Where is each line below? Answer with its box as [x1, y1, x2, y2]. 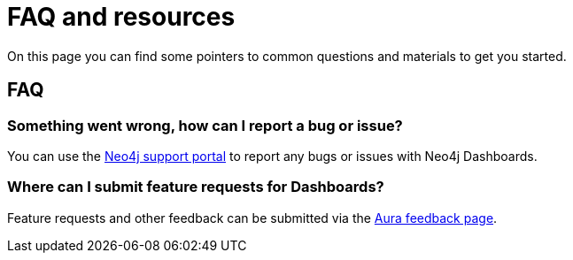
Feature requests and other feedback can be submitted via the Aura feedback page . [7, 210, 498, 226]
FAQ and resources [7, 2, 236, 32]
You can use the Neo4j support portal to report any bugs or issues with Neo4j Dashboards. [7, 148, 538, 164]
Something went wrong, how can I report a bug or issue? [7, 116, 403, 134]
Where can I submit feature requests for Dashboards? [7, 178, 384, 196]
